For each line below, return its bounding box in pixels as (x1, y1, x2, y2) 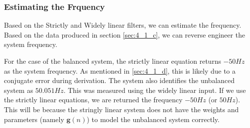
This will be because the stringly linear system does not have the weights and (4, 104, 239, 114)
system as (4, 85, 33, 95)
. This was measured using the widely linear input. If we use (63, 85, 246, 95)
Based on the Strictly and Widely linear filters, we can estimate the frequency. (4, 20, 242, 30)
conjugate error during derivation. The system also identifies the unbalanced (4, 75, 235, 85)
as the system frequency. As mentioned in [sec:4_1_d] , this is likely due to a (4, 65, 236, 76)
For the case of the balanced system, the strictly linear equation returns (4, 56, 221, 66)
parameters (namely (4, 114, 64, 124)
